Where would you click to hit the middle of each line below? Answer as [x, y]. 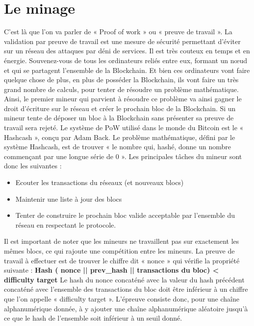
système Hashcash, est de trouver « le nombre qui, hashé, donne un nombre [117, 147]
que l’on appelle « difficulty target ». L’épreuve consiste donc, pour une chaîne [122, 298]
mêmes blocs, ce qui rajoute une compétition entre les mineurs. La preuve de [119, 251]
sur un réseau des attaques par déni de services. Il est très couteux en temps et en [127, 51]
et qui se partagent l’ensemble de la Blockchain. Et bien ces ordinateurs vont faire [127, 70]
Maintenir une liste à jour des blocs [69, 198]
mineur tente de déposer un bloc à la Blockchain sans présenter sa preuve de [119, 118]
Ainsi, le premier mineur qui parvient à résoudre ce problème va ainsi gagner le [123, 99]
